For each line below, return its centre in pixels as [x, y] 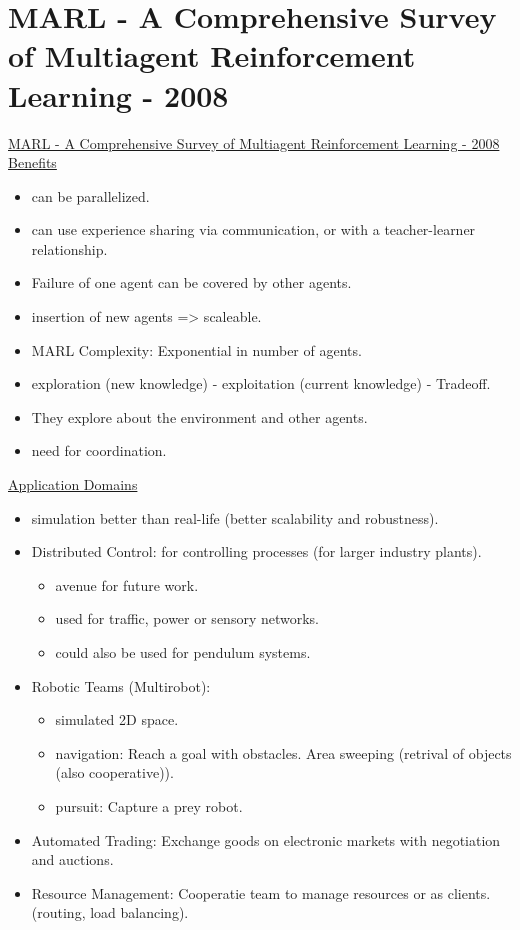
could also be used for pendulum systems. [183, 652]
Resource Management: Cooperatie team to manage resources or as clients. [261, 892]
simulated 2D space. [117, 719]
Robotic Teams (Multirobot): [121, 685]
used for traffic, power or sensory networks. [187, 618]
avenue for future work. [127, 584]
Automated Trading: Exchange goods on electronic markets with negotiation [266, 839]
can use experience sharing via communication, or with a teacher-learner [253, 229]
